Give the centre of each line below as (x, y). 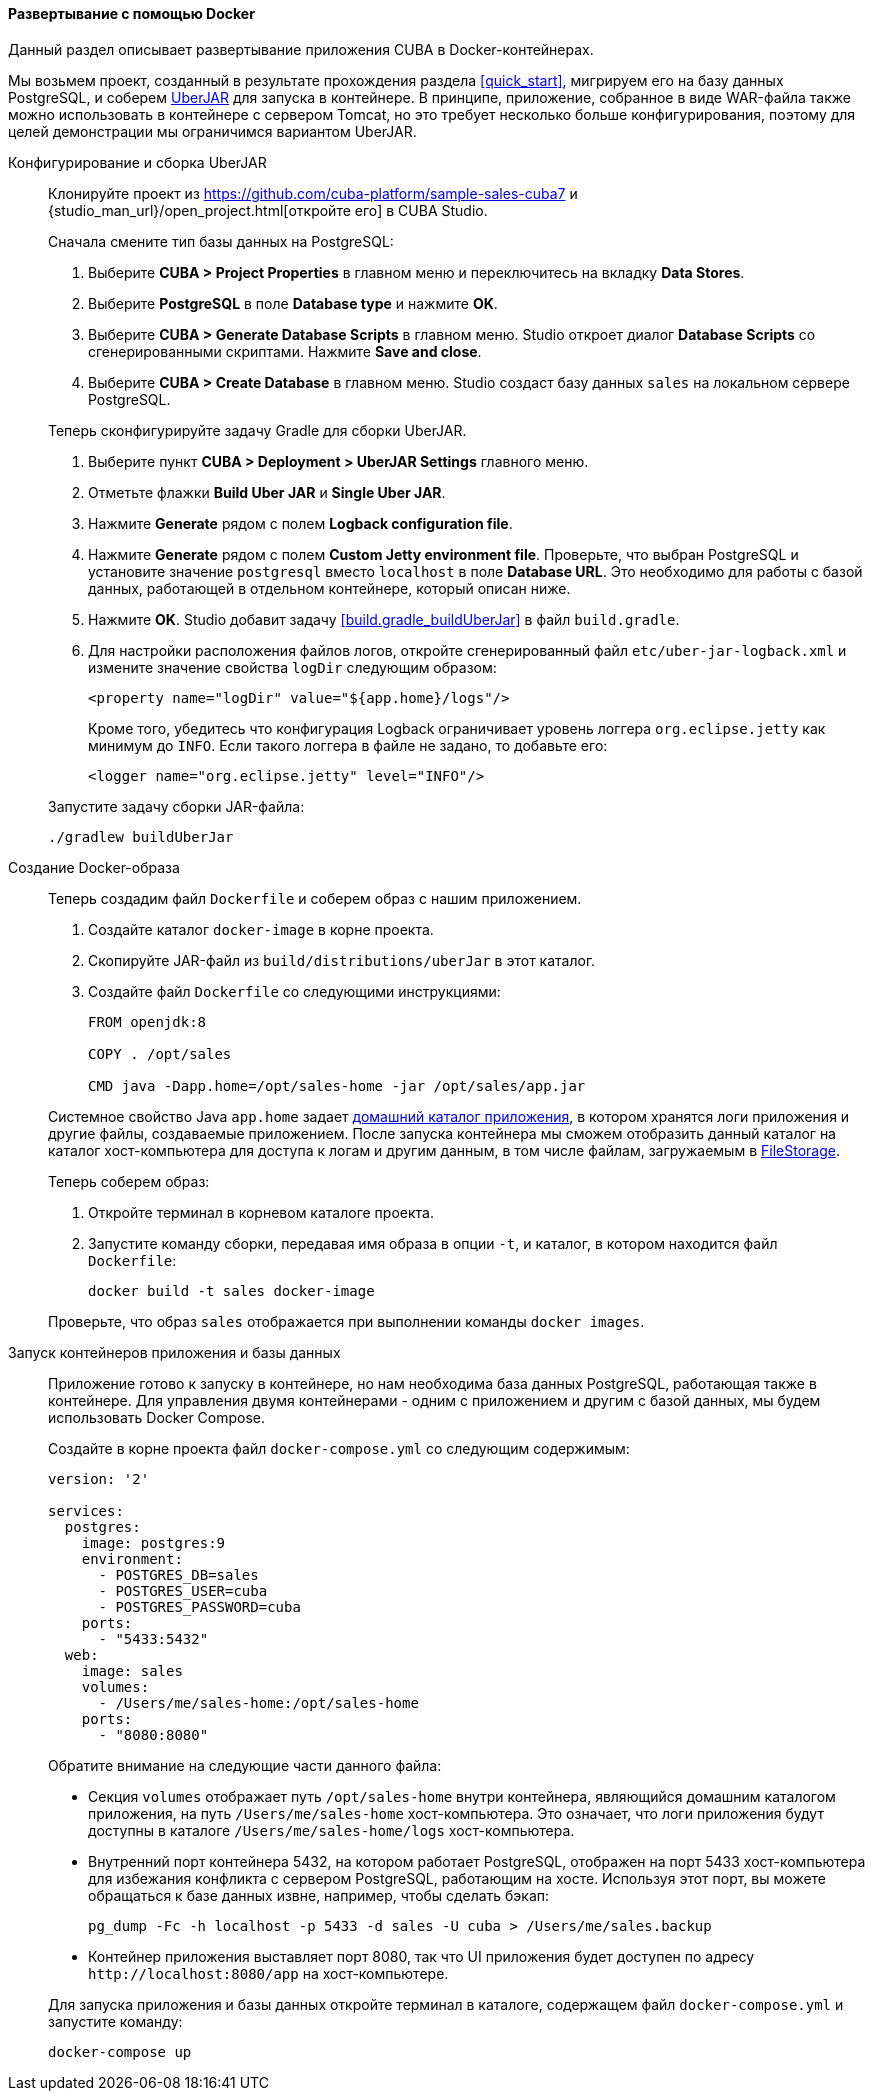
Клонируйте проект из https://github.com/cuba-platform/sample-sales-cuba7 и (313, 193)
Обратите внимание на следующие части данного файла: (245, 1765)
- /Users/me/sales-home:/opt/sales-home (258, 1702)
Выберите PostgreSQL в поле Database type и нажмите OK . (293, 303)
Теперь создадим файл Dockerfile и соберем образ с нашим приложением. (315, 898)
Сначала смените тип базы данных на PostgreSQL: (221, 241)
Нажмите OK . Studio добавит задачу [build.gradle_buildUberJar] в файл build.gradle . (384, 619)
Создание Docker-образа (94, 867)
